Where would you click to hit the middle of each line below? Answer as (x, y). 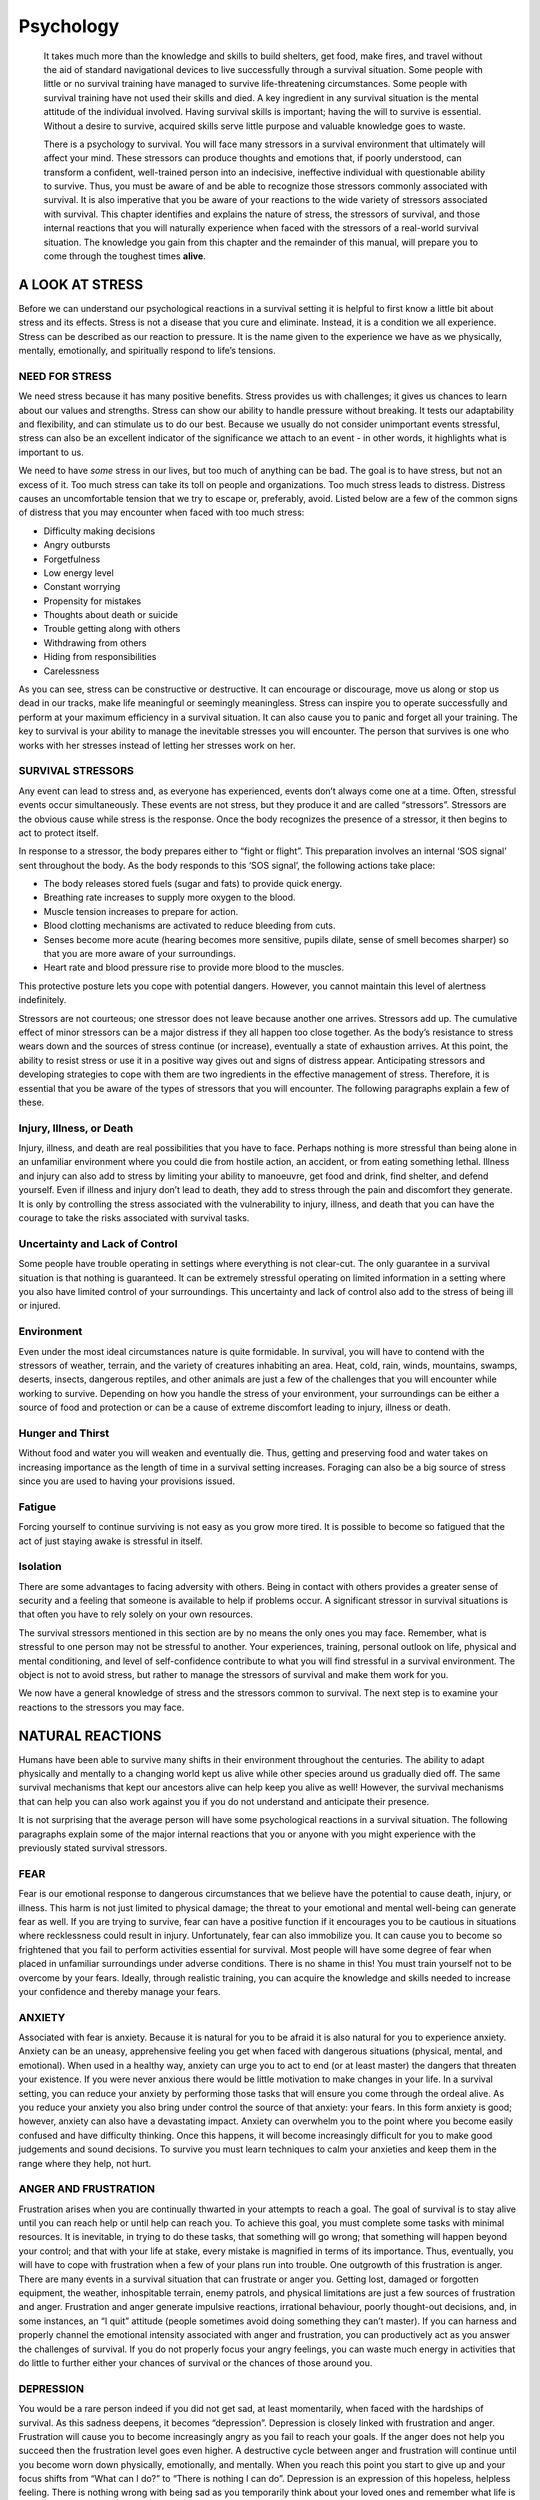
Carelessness (71, 671)
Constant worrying (82, 587)
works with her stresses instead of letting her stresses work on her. (157, 745)
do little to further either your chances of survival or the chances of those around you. (195, 2363)
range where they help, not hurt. (85, 2163)
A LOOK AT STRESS (81, 284)
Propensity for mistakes (92, 601)
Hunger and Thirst (64, 1433)
